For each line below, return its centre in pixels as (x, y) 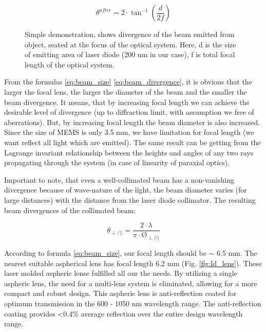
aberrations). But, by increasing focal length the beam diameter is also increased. (132, 122)
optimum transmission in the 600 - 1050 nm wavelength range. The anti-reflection (133, 303)
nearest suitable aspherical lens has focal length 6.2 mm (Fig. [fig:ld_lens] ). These (133, 263)
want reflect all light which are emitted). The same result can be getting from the (132, 142)
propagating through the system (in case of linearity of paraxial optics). (117, 162)
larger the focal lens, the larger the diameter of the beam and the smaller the (126, 91)
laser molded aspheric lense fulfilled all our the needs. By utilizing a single (121, 273)
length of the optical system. (70, 64)
